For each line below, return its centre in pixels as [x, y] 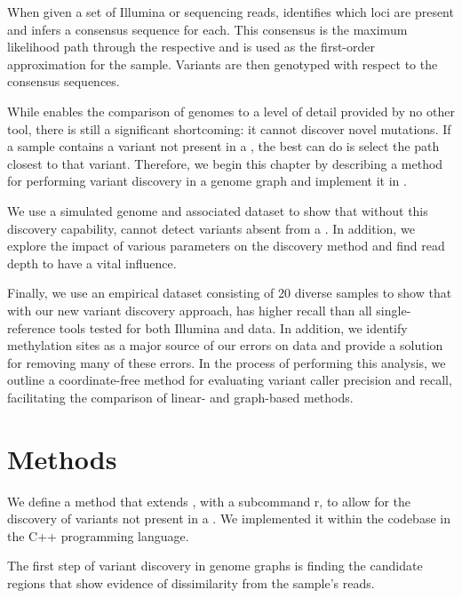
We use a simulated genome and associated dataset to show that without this [218, 210]
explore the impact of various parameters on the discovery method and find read [226, 246]
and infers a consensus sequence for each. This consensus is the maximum [207, 29]
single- [394, 310]
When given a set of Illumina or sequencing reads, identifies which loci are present [231, 12]
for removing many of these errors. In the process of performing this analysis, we [227, 362]
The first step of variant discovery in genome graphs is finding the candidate [215, 566]
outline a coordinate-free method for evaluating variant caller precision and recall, [230, 380]
